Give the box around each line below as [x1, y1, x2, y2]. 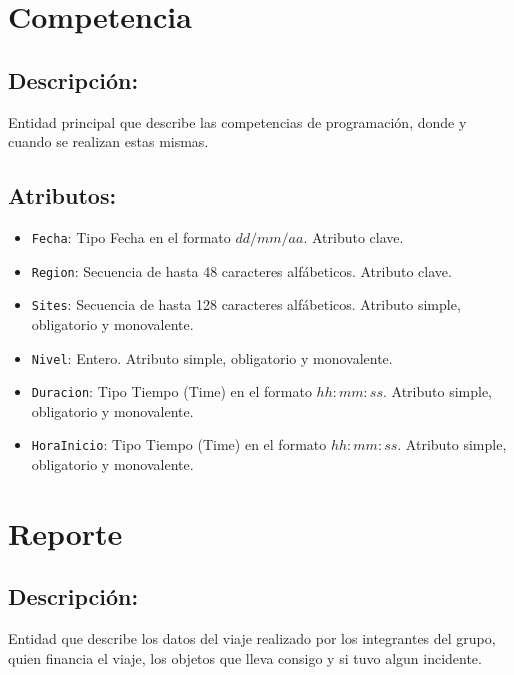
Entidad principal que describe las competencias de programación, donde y [8, 111, 467, 132]
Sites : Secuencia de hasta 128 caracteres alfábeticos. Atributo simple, [31, 294, 461, 315]
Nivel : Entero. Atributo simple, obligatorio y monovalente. [31, 347, 393, 368]
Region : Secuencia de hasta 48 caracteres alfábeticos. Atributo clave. [31, 260, 452, 281]
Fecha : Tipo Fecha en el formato [31, 226, 231, 247]
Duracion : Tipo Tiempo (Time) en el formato [31, 381, 312, 402]
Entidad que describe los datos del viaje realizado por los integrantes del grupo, [8, 628, 496, 649]
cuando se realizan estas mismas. [8, 131, 209, 152]
